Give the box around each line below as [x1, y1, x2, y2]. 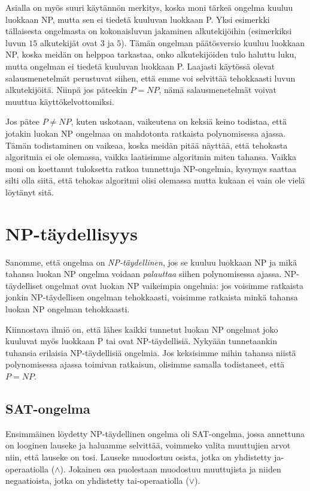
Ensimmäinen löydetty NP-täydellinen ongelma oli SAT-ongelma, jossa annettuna [5, 427, 305, 439]
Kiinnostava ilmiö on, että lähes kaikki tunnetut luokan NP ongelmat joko [5, 323, 278, 335]
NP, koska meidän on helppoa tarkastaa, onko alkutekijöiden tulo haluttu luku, [5, 48, 297, 61]
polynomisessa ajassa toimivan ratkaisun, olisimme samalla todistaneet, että [5, 358, 285, 370]
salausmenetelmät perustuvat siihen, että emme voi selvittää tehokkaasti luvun [5, 71, 296, 84]
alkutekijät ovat [39, 36, 98, 49]
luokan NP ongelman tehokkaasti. [5, 303, 130, 315]
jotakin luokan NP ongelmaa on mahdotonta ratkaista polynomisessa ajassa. [5, 126, 286, 139]
